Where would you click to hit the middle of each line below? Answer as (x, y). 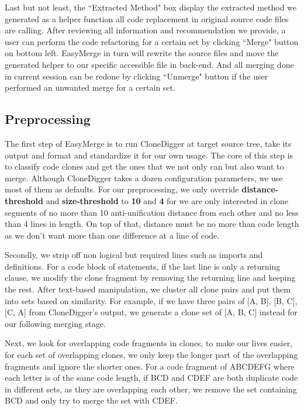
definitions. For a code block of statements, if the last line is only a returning (143, 266)
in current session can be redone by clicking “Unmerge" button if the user (137, 76)
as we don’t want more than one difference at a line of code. (112, 235)
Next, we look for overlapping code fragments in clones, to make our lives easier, (149, 343)
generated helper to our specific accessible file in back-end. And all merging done (149, 64)
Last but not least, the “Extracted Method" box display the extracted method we (151, 7)
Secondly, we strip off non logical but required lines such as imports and (134, 255)
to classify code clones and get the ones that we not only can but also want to (144, 166)
